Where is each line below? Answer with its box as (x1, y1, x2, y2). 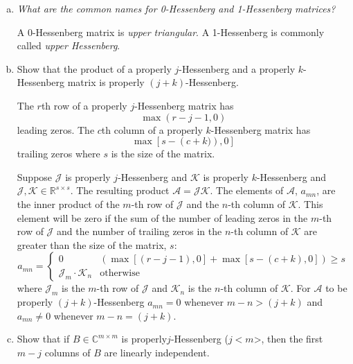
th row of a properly (41, 98, 127, 112)
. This (298, 196, 323, 211)
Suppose (17, 169, 53, 184)
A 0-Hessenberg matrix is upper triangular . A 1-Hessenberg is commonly (17, 24, 325, 39)
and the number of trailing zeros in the (57, 224, 222, 239)
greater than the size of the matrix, (17, 237, 167, 252)
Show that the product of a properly (17, 61, 172, 76)
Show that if (17, 331, 70, 346)
